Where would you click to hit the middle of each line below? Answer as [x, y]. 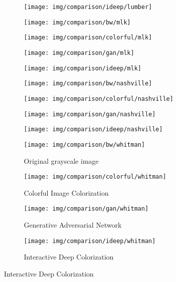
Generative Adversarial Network [73, 225]
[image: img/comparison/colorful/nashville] [99, 99]
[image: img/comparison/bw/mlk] [77, 22]
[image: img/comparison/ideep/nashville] [93, 130]
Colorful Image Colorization [66, 192]
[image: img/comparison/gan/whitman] [86, 209]
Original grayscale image [61, 160]
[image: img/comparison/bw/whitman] [85, 144]
